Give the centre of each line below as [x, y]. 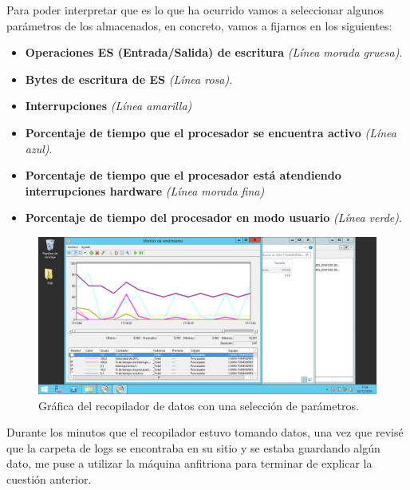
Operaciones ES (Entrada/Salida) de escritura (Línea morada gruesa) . [214, 52]
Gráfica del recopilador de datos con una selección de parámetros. [199, 405]
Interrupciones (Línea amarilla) [108, 106]
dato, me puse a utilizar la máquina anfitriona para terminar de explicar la [189, 463]
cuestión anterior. [49, 479]
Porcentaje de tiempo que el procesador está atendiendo [183, 175]
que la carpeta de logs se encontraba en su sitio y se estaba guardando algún [193, 447]
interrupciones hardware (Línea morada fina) [145, 190]
